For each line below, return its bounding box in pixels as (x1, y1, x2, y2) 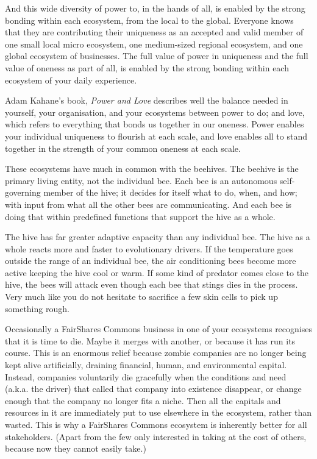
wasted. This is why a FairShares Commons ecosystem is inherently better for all (5, 418, 307, 430)
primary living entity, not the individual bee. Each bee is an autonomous (5, 174, 277, 187)
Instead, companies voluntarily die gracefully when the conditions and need (5, 370, 287, 383)
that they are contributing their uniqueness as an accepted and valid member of (5, 26, 304, 38)
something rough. (5, 302, 69, 315)
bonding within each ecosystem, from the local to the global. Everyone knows (5, 13, 294, 26)
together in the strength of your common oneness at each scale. (5, 141, 241, 154)
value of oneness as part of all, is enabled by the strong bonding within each (5, 61, 289, 74)
